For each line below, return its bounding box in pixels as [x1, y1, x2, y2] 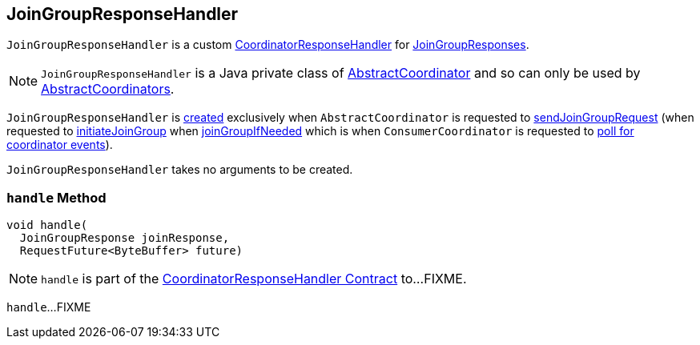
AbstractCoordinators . [41, 81, 175, 98]
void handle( [6, 219, 88, 232]
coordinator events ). [6, 138, 113, 152]
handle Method [6, 189, 107, 206]
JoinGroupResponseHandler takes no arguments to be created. [6, 162, 353, 177]
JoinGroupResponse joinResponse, [19, 231, 230, 245]
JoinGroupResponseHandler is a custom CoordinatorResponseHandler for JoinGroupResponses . [6, 38, 529, 52]
